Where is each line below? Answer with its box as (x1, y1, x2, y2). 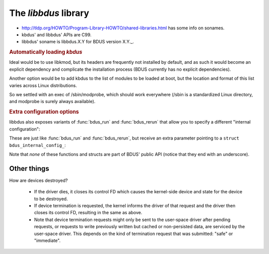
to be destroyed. (34, 196, 68, 202)
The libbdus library (9, 7, 90, 18)
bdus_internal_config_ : (9, 142, 66, 148)
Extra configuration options (9, 109, 79, 116)
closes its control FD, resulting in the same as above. (34, 210, 142, 216)
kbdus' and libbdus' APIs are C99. (21, 31, 92, 37)
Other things (9, 164, 49, 173)
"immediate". (34, 237, 61, 244)
